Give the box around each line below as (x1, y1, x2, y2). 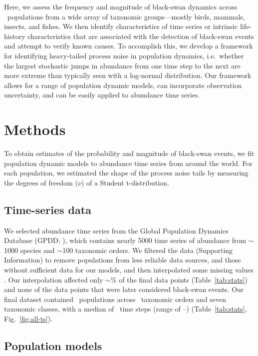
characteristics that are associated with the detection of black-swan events (27, 30, 254, 41)
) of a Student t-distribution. (81, 177, 169, 187)
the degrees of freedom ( (4, 177, 78, 187)
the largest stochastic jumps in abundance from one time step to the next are (4, 60, 241, 70)
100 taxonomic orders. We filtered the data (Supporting (62, 244, 233, 255)
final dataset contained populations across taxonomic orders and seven (4, 293, 227, 304)
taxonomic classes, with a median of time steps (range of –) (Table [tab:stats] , (4, 303, 247, 314)
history (4, 30, 25, 41)
